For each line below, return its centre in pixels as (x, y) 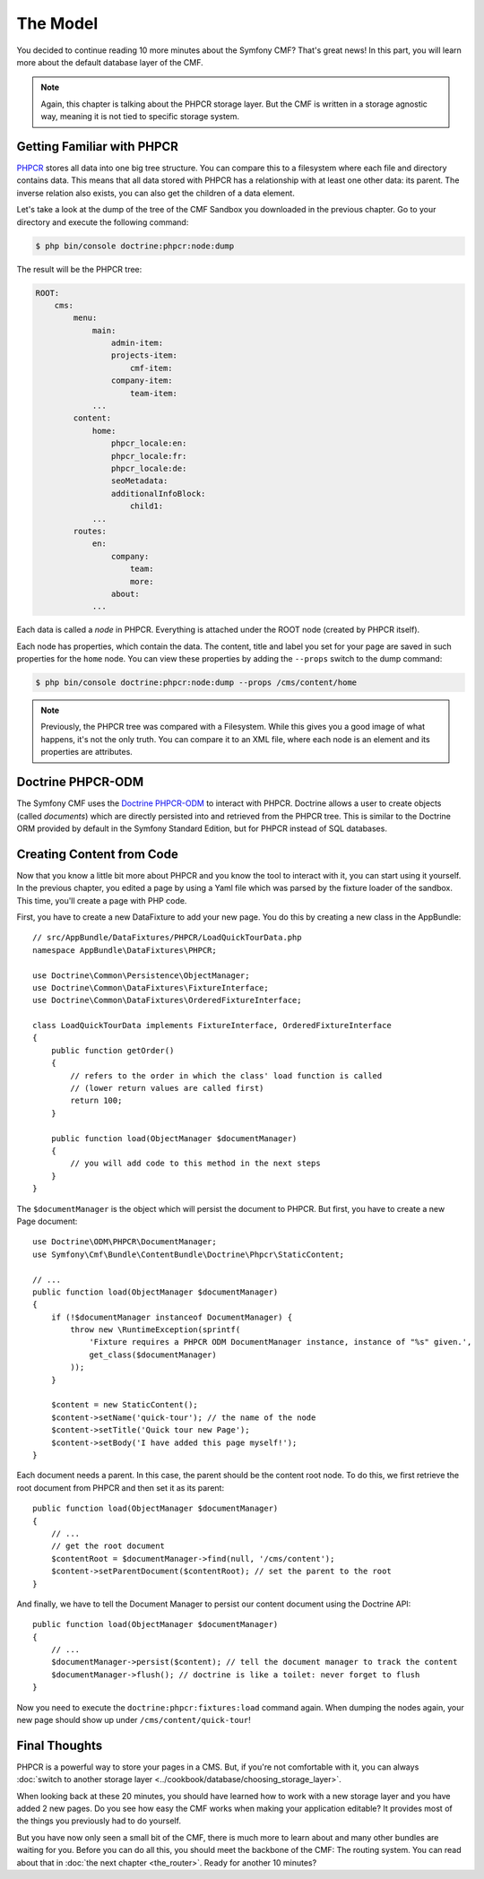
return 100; (96, 1101)
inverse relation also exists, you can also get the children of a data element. (156, 193)
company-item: (142, 381)
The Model (57, 23)
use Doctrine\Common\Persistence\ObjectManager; (141, 975)
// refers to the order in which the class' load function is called (226, 1075)
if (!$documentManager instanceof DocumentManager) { (172, 1317)
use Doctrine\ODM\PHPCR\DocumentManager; (125, 1242)
